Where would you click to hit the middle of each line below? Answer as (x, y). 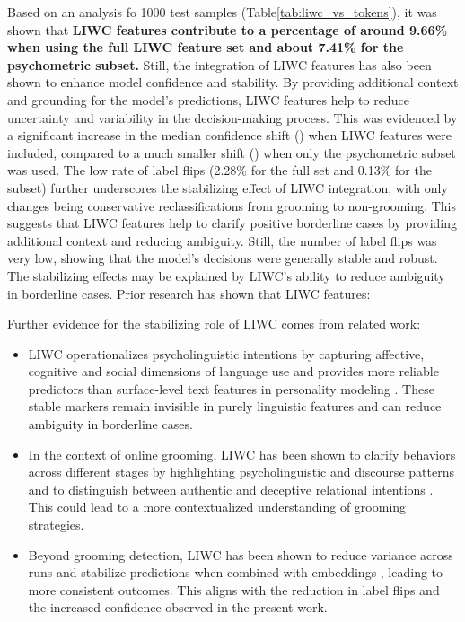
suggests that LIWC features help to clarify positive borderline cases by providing (232, 223)
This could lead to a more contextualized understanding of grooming (217, 507)
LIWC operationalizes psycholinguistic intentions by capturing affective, (226, 353)
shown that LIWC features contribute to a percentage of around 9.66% (228, 29)
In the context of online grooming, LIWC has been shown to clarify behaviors (242, 454)
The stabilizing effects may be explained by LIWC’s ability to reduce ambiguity (226, 275)
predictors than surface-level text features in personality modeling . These (231, 388)
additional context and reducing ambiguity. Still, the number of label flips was (222, 240)
